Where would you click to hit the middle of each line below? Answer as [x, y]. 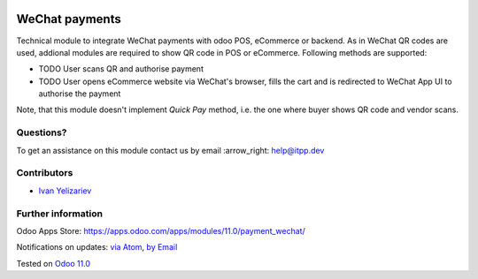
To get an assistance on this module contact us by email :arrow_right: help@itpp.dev [170, 150]
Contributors [45, 173]
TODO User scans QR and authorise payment [121, 69]
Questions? [42, 132]
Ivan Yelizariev [65, 191]
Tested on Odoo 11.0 [54, 263]
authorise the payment [80, 94]
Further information [60, 214]
